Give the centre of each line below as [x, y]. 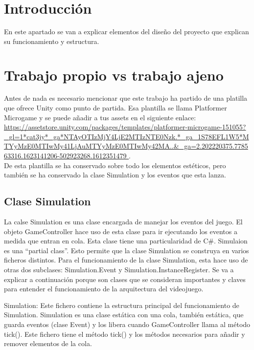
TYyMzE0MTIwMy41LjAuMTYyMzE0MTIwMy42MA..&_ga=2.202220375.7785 [126, 146]
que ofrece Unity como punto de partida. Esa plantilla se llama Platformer [115, 108]
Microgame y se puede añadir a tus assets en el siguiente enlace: [100, 117]
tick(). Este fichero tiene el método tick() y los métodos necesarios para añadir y [125, 334]
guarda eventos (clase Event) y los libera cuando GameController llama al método [127, 324]
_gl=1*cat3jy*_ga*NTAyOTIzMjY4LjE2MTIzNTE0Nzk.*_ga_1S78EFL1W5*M [127, 136]
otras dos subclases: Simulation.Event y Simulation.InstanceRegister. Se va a [119, 269]
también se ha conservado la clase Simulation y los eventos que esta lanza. [115, 175]
